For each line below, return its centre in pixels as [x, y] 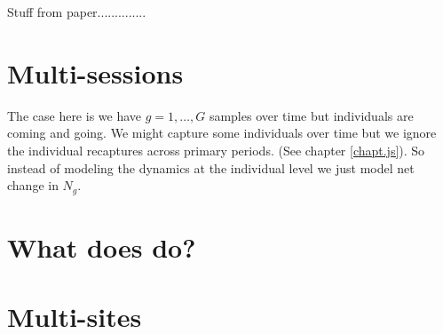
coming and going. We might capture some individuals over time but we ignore [222, 133]
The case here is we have [75, 115]
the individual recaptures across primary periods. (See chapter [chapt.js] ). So [216, 150]
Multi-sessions [95, 72]
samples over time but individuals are [311, 115]
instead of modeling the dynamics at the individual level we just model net [211, 167]
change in [33, 185]
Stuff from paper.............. [77, 12]
